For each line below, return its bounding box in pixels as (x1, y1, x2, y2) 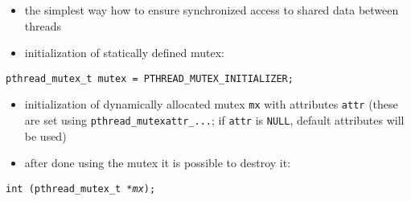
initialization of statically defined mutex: (24, 44, 225, 61)
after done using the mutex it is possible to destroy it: (24, 154, 291, 171)
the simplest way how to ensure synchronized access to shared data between (24, 2, 399, 18)
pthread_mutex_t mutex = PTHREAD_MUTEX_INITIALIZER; (6, 72, 294, 84)
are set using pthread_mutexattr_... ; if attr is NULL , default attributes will (24, 112, 405, 129)
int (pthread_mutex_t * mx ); (6, 183, 156, 195)
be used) (24, 127, 67, 144)
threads (24, 17, 62, 34)
